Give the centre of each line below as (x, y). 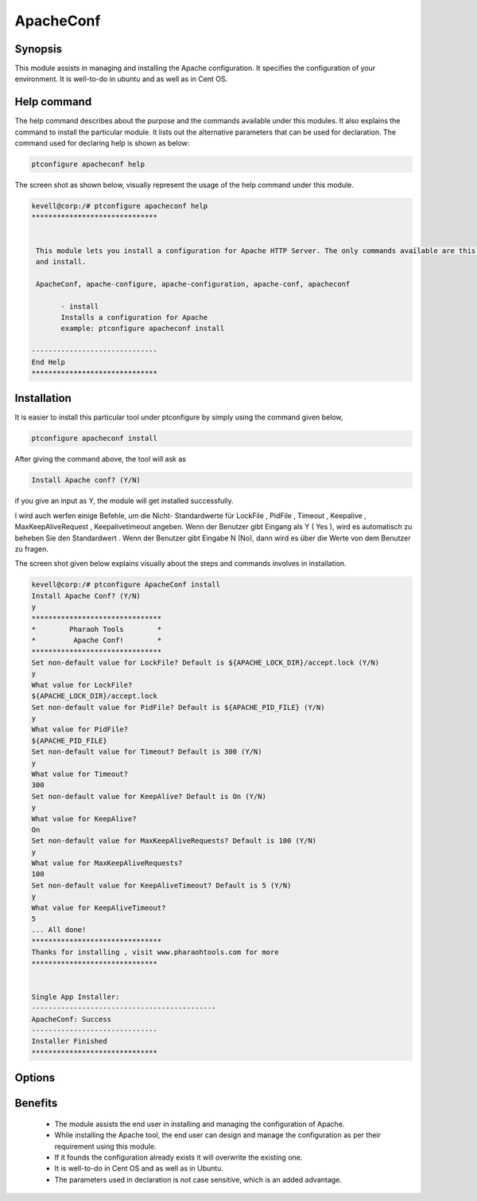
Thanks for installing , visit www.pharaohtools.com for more (155, 952)
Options (35, 1078)
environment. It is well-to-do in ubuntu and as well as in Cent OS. (121, 79)
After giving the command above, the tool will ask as (101, 459)
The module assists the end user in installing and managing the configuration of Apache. (200, 1124)
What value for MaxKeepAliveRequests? (107, 863)
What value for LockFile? (82, 685)
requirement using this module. (105, 1146)
